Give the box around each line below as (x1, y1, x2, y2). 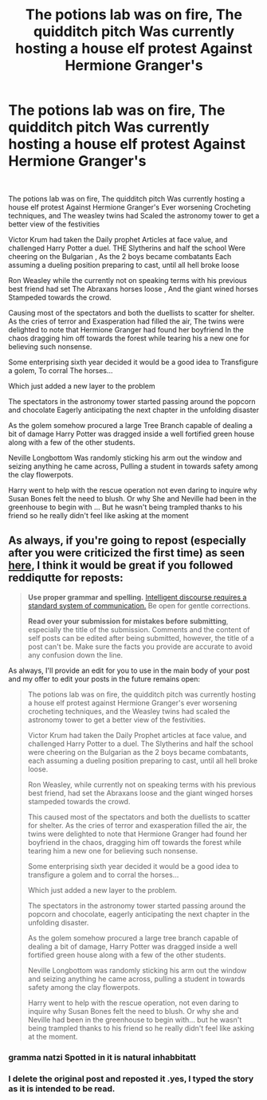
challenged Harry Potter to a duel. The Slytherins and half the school (27, 739, 253, 748)
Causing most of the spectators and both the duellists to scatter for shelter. (8, 308, 255, 317)
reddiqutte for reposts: (8, 572, 124, 585)
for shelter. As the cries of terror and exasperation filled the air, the (27, 820, 247, 830)
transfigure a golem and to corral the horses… (27, 870, 179, 879)
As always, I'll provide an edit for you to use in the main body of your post (8, 666, 250, 675)
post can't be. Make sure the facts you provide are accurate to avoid (27, 642, 253, 651)
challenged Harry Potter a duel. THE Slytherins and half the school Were (8, 243, 245, 253)
